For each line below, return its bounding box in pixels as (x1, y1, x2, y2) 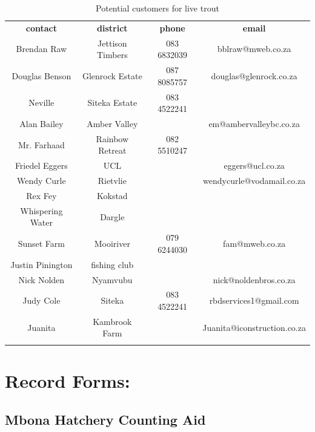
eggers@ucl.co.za (224, 159, 285, 172)
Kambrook (93, 315, 132, 327)
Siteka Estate (87, 96, 138, 109)
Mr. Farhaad (18, 138, 65, 151)
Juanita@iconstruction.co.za (202, 321, 306, 333)
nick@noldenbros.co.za (213, 273, 296, 286)
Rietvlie (98, 174, 127, 187)
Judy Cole (22, 294, 61, 307)
